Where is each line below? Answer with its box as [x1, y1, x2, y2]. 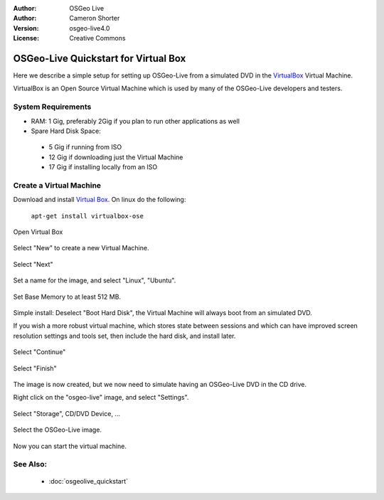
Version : [13, 23, 39, 32]
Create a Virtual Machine [13, 180, 102, 190]
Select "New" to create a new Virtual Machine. [13, 244, 149, 252]
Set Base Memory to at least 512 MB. [13, 292, 121, 301]
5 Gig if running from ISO [48, 143, 122, 151]
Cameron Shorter [69, 14, 120, 23]
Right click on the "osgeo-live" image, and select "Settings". [13, 393, 189, 402]
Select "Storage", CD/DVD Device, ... [13, 409, 121, 417]
